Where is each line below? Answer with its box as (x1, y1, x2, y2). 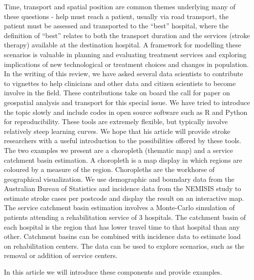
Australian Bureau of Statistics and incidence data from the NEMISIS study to (4, 183, 241, 194)
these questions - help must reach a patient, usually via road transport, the (4, 11, 229, 21)
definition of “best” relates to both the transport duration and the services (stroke (4, 30, 250, 40)
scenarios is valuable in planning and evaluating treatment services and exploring (4, 49, 247, 59)
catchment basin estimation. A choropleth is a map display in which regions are (4, 154, 242, 165)
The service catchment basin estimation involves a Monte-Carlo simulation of (4, 202, 235, 213)
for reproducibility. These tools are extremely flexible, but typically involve (4, 116, 228, 127)
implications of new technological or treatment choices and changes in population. (4, 59, 249, 69)
